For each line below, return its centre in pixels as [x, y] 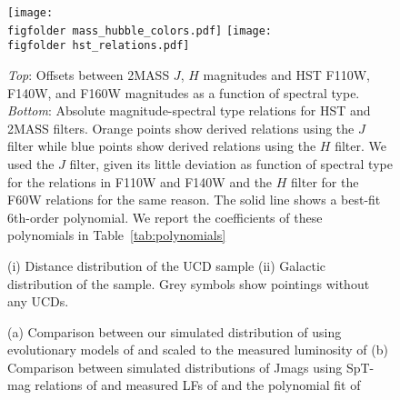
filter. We [360, 146]
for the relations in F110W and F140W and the [140, 181]
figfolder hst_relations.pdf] [99, 46]
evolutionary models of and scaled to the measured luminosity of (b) [198, 350]
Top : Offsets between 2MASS [89, 74]
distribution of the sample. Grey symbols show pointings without [189, 283]
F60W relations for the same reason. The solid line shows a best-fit [194, 200]
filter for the [325, 181]
